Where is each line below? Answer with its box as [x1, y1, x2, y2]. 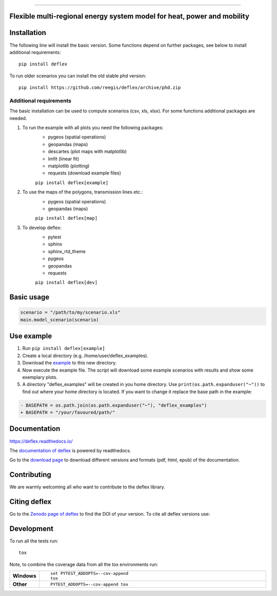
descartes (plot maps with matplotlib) [48, 148, 127, 154]
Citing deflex [9, 497, 51, 506]
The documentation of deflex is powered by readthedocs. [9, 447, 131, 453]
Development [9, 524, 54, 533]
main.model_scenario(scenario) [20, 317, 100, 323]
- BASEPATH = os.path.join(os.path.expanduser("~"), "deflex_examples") [20, 402, 207, 408]
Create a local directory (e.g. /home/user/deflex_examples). [22, 353, 149, 359]
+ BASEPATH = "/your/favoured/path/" [20, 410, 115, 415]
